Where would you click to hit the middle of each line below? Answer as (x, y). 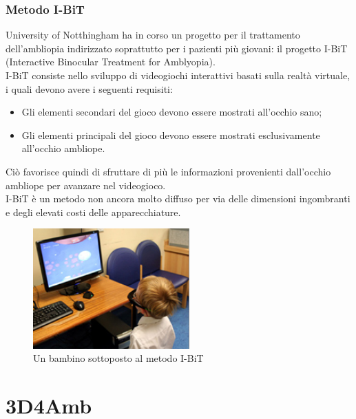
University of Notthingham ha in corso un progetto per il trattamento (153, 35)
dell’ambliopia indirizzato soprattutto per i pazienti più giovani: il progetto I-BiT (177, 48)
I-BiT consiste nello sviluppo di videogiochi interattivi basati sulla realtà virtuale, (178, 75)
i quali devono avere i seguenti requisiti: (89, 88)
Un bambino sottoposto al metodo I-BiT (118, 358)
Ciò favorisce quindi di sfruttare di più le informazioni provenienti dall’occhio (168, 171)
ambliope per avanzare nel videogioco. (86, 185)
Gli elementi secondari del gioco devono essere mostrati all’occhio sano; (172, 112)
